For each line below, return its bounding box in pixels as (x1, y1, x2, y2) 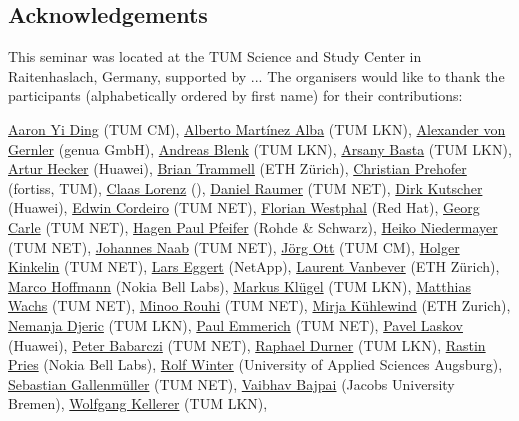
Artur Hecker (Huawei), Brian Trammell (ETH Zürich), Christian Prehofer (8, 158, 467, 179)
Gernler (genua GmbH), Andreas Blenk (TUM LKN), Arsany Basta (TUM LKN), (8, 138, 512, 159)
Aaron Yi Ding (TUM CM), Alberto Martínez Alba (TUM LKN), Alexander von (8, 118, 506, 139)
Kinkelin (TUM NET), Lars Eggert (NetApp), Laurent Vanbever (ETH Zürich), (8, 256, 500, 277)
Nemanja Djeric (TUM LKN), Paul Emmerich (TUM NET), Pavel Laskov (8, 314, 463, 335)
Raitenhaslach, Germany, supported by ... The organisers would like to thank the (8, 65, 505, 86)
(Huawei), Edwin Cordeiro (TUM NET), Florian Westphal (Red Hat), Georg (8, 197, 480, 218)
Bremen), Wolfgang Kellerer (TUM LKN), (8, 393, 268, 414)
